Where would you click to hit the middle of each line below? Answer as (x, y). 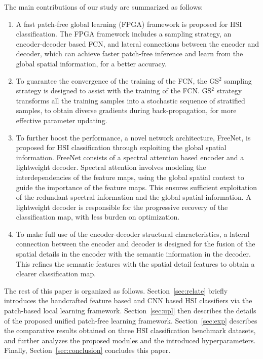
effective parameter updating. (62, 120)
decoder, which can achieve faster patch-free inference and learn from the (129, 53)
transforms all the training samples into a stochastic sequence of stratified (130, 100)
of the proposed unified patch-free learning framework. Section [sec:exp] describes (131, 320)
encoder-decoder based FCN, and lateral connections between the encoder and (138, 43)
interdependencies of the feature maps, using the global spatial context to (130, 177)
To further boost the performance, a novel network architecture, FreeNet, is (133, 137)
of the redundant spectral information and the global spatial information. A (134, 197)
